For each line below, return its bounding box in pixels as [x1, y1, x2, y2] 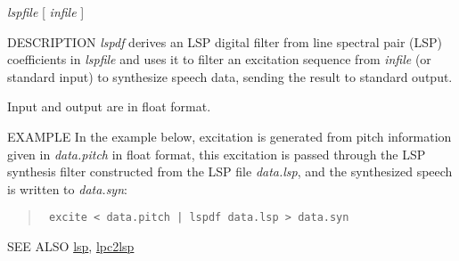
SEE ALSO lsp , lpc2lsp [7, 237, 135, 255]
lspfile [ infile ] [7, 3, 85, 20]
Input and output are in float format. [7, 97, 211, 116]
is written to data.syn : [7, 179, 127, 198]
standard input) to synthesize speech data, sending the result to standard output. [7, 67, 453, 86]
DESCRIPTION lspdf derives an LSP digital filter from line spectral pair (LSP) [7, 32, 443, 51]
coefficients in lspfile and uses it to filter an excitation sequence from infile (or [7, 50, 431, 69]
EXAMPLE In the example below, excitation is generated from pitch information [7, 126, 452, 145]
